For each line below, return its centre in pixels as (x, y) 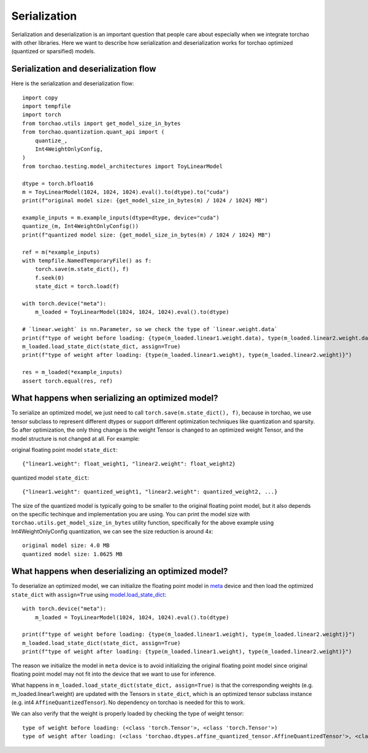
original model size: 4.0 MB (66, 545)
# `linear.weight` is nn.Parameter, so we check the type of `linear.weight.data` (150, 329)
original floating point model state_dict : (64, 449)
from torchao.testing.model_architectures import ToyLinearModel (123, 166)
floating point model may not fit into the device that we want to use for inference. (113, 674)
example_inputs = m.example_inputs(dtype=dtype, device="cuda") (121, 218)
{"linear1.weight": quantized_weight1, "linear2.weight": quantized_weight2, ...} (150, 492)
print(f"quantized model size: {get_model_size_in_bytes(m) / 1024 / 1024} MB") (147, 235)
